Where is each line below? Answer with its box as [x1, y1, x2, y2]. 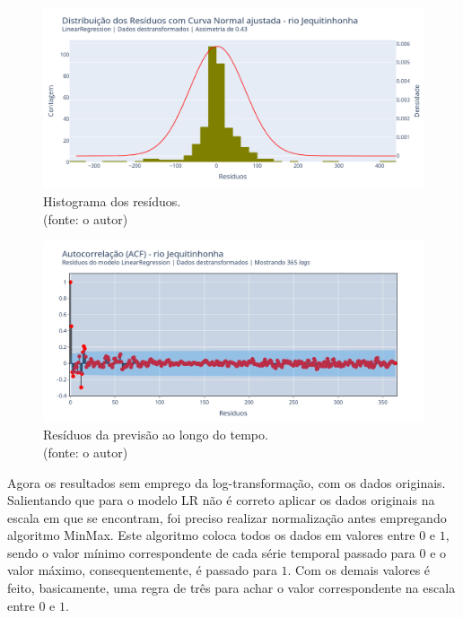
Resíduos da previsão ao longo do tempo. [43, 425, 268, 444]
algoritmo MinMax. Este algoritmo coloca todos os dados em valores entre [7, 526, 415, 544]
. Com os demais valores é [287, 561, 431, 579]
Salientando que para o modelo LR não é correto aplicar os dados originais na [7, 491, 435, 509]
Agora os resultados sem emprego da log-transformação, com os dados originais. [7, 473, 446, 492]
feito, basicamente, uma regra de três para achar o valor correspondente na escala [7, 579, 456, 597]
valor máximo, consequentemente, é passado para [7, 561, 277, 579]
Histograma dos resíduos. [43, 192, 181, 211]
